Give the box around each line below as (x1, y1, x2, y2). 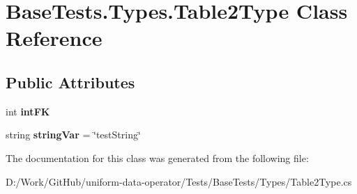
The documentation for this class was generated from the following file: (6, 150, 309, 165)
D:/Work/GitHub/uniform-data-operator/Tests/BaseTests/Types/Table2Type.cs (6, 174, 352, 188)
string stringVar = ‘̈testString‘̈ (6, 127, 141, 142)
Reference (6, 24, 102, 52)
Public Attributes (6, 71, 135, 92)
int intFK (6, 104, 50, 118)
